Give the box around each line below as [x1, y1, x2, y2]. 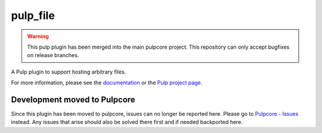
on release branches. [27, 52, 79, 59]
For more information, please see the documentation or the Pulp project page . [11, 79, 203, 86]
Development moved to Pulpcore [11, 94, 135, 104]
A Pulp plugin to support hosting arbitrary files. [11, 68, 126, 75]
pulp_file [11, 9, 55, 22]
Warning [27, 33, 49, 40]
